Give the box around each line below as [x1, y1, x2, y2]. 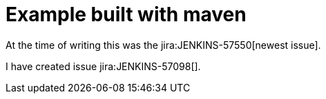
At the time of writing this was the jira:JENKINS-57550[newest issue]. [6, 38, 321, 51]
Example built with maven [6, 3, 247, 26]
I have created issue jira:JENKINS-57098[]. [6, 60, 201, 72]
